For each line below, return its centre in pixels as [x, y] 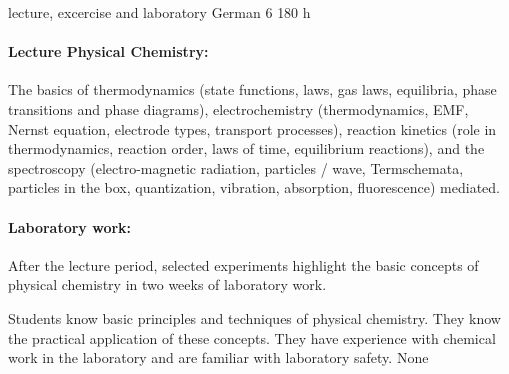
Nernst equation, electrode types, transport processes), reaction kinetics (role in [252, 128]
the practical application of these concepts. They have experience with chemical [252, 337]
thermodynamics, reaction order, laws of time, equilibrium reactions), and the [246, 148]
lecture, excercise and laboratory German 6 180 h [159, 12]
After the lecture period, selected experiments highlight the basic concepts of [243, 264]
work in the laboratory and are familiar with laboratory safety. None [218, 357]
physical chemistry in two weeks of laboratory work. [167, 284]
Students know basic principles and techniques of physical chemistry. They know [254, 317]
